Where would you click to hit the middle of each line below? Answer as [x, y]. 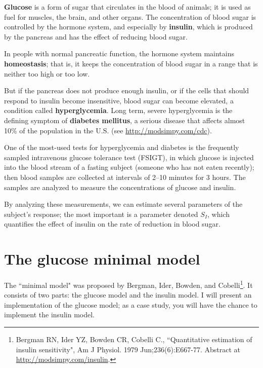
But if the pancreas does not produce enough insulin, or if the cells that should [127, 90]
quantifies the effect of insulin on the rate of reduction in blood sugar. [112, 224]
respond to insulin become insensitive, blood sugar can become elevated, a [119, 100]
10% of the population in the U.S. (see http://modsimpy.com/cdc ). [108, 130]
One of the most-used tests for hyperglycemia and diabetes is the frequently [122, 147]
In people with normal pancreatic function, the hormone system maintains [119, 53]
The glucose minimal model [102, 259]
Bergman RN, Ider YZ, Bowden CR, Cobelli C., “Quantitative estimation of [134, 339]
